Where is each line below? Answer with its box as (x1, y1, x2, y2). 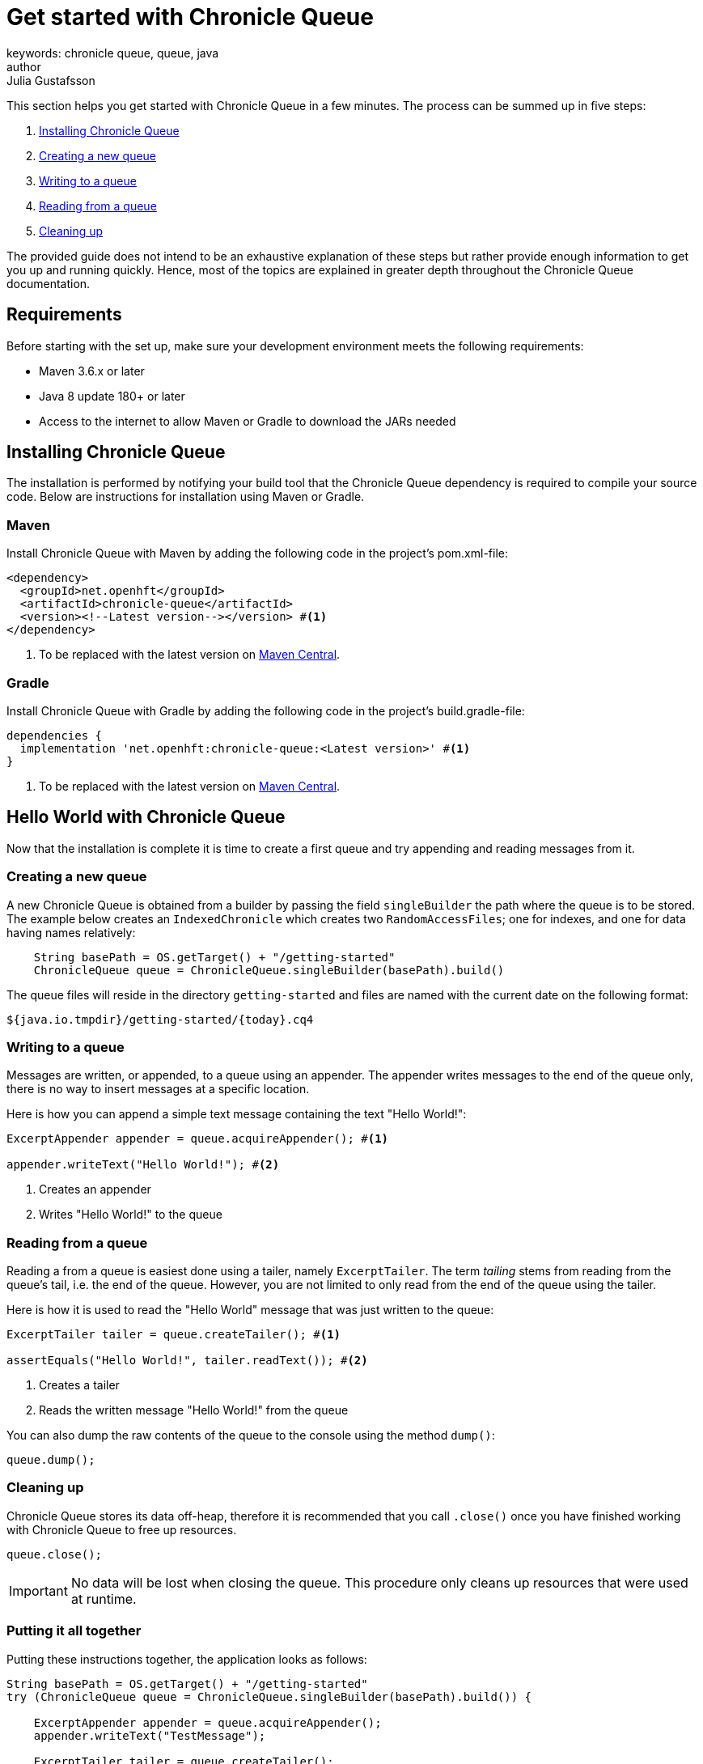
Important (9, 1582, 68, 1599)
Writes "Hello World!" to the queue (39, 1207, 222, 1222)
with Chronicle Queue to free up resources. (6, 1522, 237, 1537)
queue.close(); (6, 1547, 103, 1561)
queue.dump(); (6, 1453, 95, 1467)
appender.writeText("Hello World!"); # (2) (6, 1158, 280, 1172)
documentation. (6, 276, 91, 290)
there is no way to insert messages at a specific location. (6, 1082, 310, 1096)
